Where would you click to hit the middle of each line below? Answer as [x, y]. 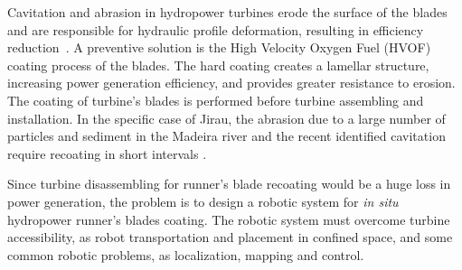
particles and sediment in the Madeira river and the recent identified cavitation [226, 136]
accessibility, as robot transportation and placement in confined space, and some [230, 237]
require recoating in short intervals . [107, 153]
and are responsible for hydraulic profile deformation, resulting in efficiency [216, 29]
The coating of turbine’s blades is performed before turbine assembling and [216, 100]
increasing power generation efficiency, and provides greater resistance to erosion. [231, 83]
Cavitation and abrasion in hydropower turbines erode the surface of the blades [227, 12]
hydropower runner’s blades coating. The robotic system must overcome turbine [229, 219]
